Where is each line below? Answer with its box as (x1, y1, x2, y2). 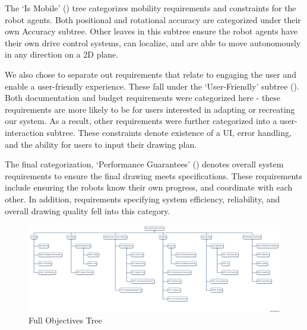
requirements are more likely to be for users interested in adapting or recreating (5, 103, 295, 115)
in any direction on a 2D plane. (5, 48, 119, 61)
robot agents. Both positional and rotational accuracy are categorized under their (5, 13, 301, 26)
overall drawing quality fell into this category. (5, 204, 170, 217)
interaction (5, 126, 44, 138)
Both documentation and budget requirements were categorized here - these (5, 91, 281, 104)
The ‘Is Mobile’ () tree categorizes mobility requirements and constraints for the (5, 2, 296, 14)
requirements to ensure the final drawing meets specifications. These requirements (5, 169, 302, 182)
